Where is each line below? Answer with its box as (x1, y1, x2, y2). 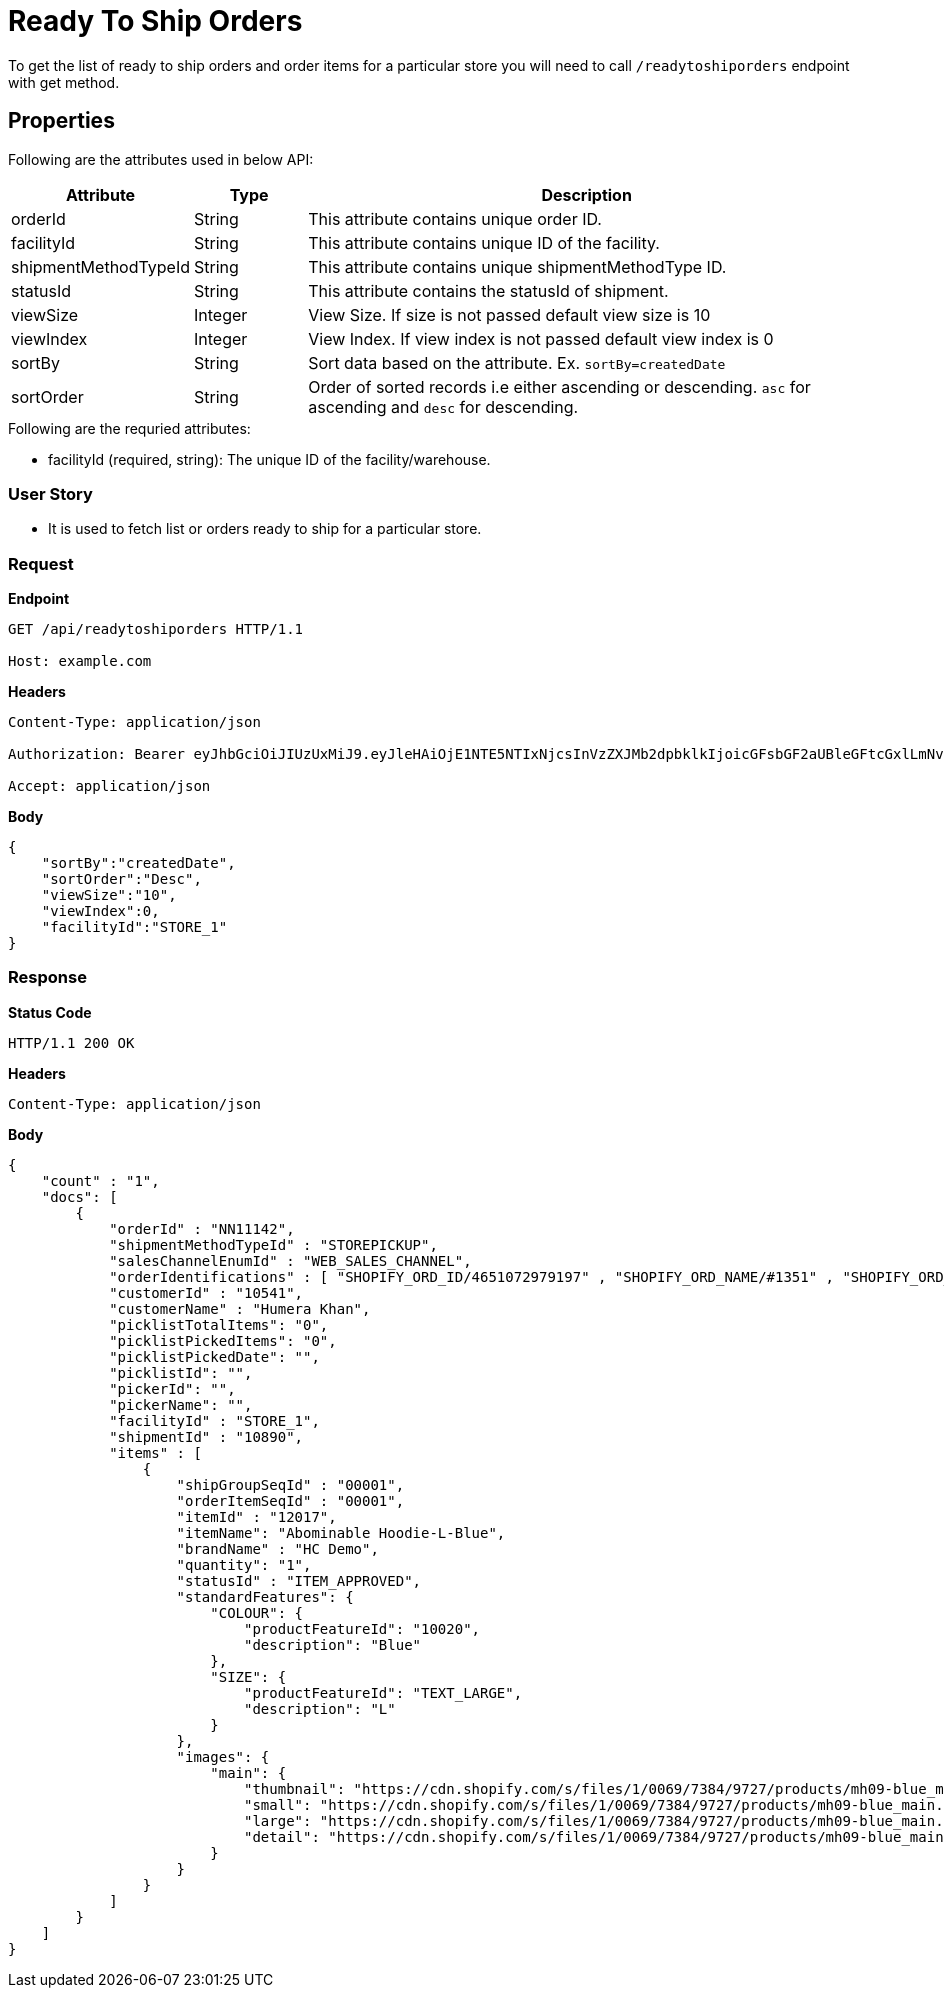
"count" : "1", (41, 1172, 160, 1189)
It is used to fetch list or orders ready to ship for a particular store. (48, 520, 482, 538)
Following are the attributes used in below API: (8, 150, 314, 168)
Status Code (8, 1003, 92, 1021)
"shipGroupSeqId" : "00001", (176, 1476, 405, 1493)
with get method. (8, 73, 120, 91)
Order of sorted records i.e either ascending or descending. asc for (308, 376, 811, 397)
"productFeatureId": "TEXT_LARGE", (244, 1684, 523, 1701)
